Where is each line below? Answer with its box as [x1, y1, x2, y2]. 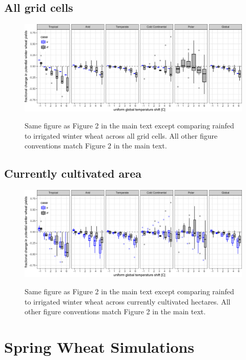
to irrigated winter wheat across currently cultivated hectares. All [25, 296, 231, 307]
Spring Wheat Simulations [4, 336, 194, 357]
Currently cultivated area [4, 165, 141, 181]
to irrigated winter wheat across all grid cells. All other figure [25, 130, 218, 141]
